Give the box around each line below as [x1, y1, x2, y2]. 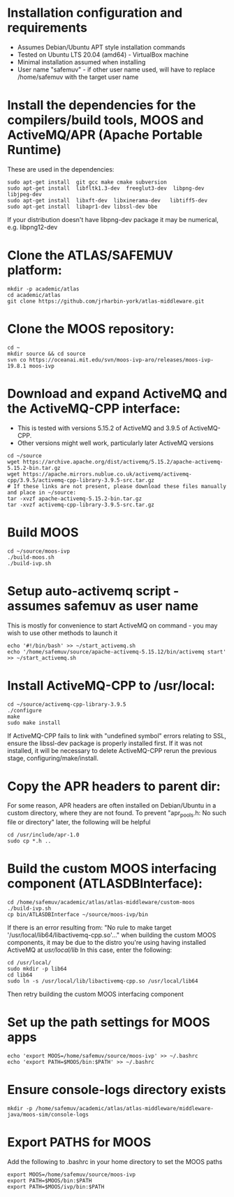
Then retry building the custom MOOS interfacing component [7, 990, 184, 999]
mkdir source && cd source [7, 350, 86, 357]
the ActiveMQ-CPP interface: [7, 401, 181, 416]
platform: [7, 263, 63, 278]
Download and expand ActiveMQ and [7, 385, 228, 401]
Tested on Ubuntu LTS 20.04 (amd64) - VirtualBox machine [17, 50, 189, 59]
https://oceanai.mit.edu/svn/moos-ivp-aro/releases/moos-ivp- [29, 356, 214, 364]
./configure [7, 707, 42, 714]
